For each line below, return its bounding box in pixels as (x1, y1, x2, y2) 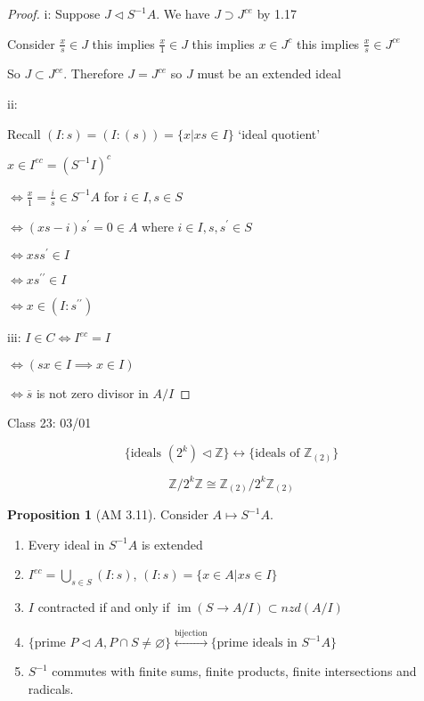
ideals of (255, 447, 300, 461)
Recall (7, 124, 41, 143)
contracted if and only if (37, 598, 170, 616)
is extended (141, 534, 203, 553)
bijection (174, 628, 208, 638)
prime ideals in (216, 637, 298, 650)
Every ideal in (28, 534, 105, 553)
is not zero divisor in (36, 383, 149, 402)
